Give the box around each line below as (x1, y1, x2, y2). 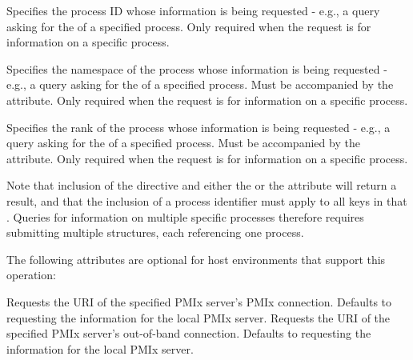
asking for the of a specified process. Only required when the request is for (6, 18, 371, 34)
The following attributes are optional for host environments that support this (6, 250, 386, 267)
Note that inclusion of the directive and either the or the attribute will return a (6, 177, 397, 194)
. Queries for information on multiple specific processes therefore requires (6, 208, 364, 225)
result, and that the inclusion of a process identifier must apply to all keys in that (6, 192, 407, 209)
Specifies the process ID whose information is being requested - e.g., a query (6, 2, 380, 18)
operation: (6, 266, 56, 283)
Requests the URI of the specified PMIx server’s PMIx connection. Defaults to (6, 293, 392, 310)
